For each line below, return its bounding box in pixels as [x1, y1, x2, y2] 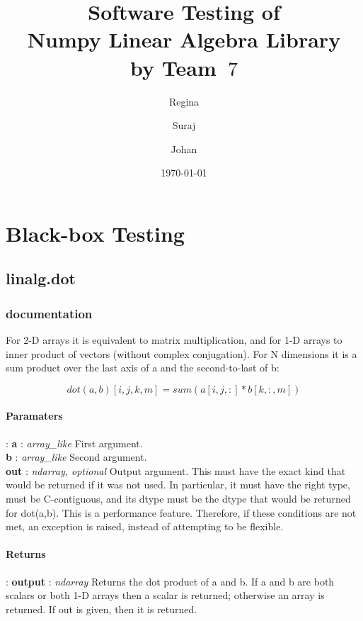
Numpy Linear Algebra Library [27, 25, 341, 54]
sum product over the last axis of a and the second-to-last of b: [6, 360, 280, 375]
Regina [168, 94, 200, 108]
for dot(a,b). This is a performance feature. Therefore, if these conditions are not [6, 505, 357, 520]
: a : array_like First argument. [6, 435, 143, 450]
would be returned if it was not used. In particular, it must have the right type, [6, 477, 350, 492]
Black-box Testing [6, 218, 185, 247]
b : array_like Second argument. [6, 449, 147, 464]
